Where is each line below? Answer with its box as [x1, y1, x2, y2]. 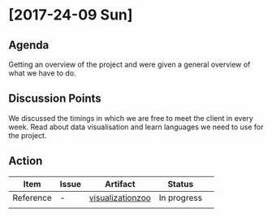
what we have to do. [8, 68, 76, 78]
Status [167, 178, 194, 189]
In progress [158, 192, 203, 203]
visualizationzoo [89, 192, 152, 203]
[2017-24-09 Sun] [8, 6, 133, 24]
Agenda [8, 38, 50, 52]
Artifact [104, 178, 136, 189]
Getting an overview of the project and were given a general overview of [8, 59, 251, 69]
